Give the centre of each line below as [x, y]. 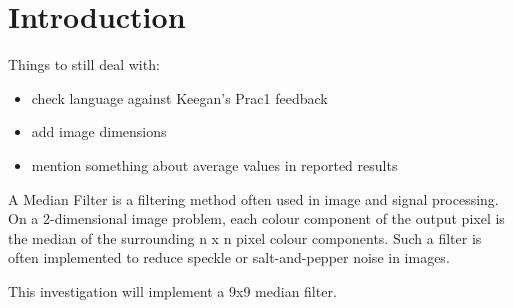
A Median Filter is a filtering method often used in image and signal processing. [253, 198]
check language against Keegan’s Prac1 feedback [179, 97]
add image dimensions [99, 131]
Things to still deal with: [84, 64]
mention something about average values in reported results [214, 164]
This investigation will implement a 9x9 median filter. [172, 290]
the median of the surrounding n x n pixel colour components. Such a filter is [245, 237]
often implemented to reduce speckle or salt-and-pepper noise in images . [229, 257]
